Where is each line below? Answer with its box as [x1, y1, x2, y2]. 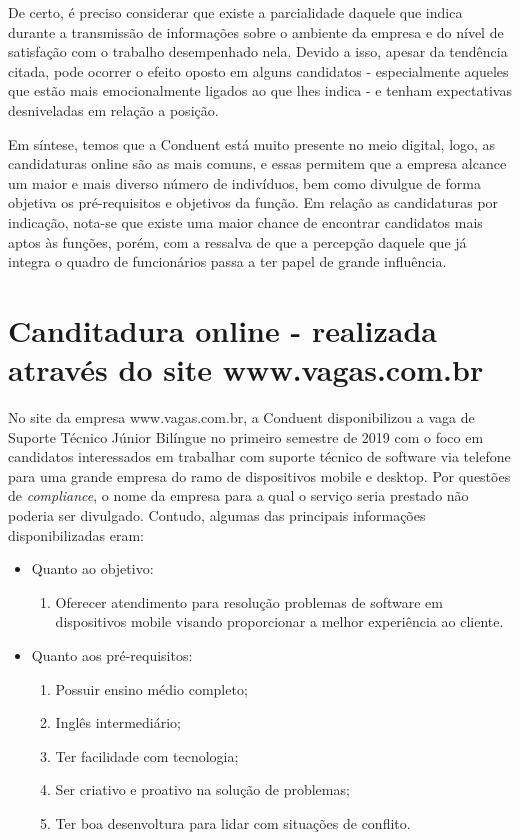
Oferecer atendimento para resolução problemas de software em [55, 591, 443, 612]
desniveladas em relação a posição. [8, 99, 219, 120]
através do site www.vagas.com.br [8, 349, 484, 390]
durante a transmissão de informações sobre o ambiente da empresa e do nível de [8, 21, 504, 42]
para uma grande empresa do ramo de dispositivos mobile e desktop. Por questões [8, 465, 511, 486]
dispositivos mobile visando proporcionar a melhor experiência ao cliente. [55, 611, 504, 632]
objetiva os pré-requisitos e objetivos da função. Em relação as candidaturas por [8, 192, 499, 213]
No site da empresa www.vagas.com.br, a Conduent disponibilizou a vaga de [8, 407, 475, 428]
